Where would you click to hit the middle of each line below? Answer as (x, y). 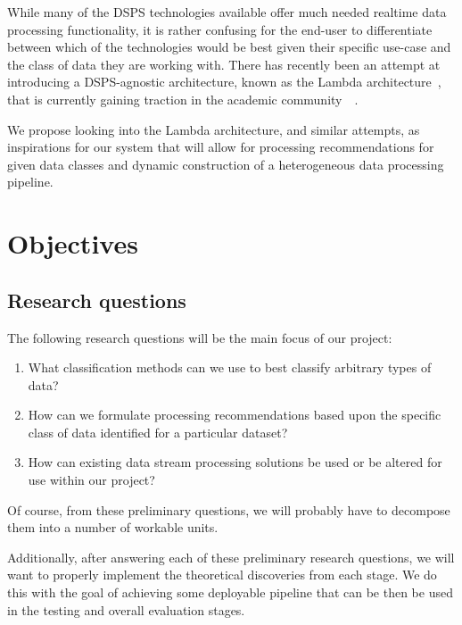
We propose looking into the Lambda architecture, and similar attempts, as (214, 129)
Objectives (73, 243)
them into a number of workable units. (113, 527)
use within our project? (91, 480)
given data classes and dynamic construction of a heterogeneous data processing (226, 164)
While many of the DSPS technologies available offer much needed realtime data (227, 12)
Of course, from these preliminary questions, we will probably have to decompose (229, 509)
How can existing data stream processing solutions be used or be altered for (235, 462)
